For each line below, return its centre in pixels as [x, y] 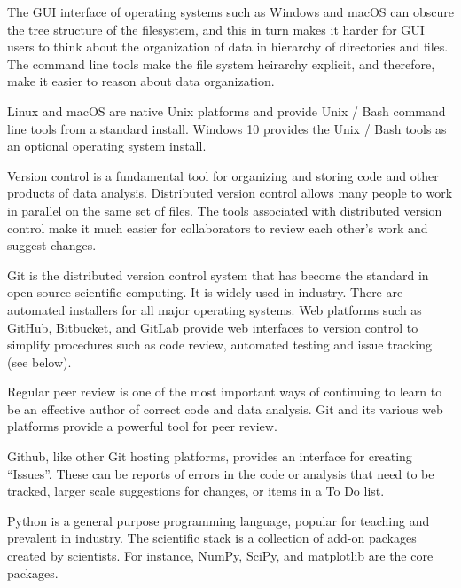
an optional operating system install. [107, 146]
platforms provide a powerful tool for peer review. [142, 426]
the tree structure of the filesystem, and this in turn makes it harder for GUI [216, 29]
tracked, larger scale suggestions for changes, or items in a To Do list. [196, 491]
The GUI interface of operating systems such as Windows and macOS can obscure [230, 12]
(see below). [39, 361]
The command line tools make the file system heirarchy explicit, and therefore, [221, 63]
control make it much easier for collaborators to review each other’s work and [218, 227]
